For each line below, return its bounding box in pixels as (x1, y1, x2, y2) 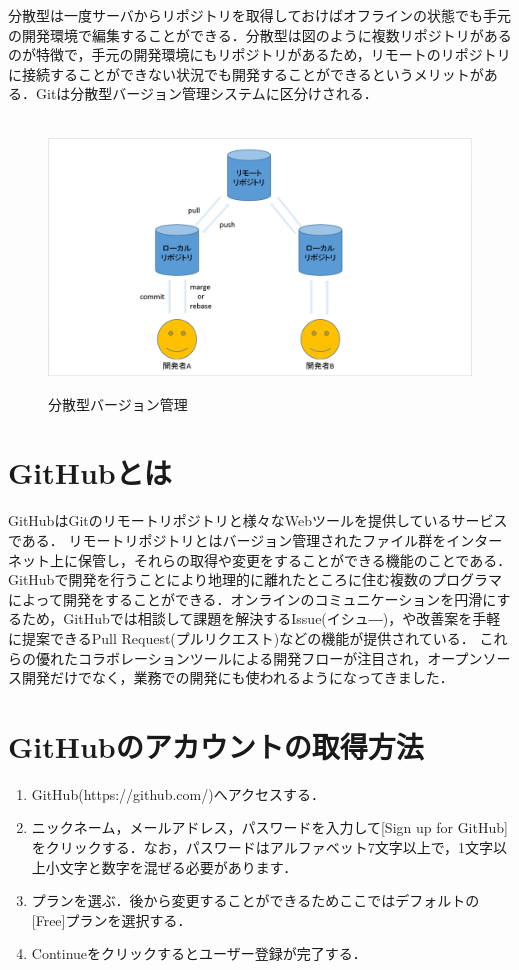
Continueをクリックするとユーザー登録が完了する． (31, 943, 367, 964)
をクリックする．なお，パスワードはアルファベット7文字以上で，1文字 (31, 837, 494, 858)
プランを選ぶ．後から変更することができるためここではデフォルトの (31, 890, 480, 911)
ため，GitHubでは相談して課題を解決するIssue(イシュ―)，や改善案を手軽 (21, 608, 501, 629)
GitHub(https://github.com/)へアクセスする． (31, 783, 325, 804)
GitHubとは (8, 452, 172, 493)
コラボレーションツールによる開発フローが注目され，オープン (77, 647, 483, 668)
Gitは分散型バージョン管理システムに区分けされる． (35, 83, 378, 104)
